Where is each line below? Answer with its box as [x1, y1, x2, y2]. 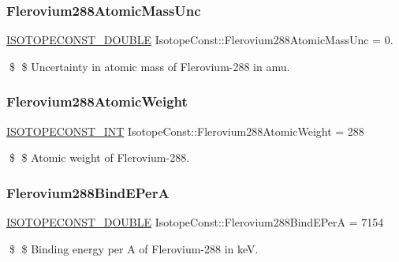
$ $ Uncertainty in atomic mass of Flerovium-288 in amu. [9, 58, 290, 74]
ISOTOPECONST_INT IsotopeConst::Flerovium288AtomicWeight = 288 [6, 122, 364, 139]
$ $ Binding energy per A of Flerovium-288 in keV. [9, 240, 259, 256]
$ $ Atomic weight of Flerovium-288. [9, 149, 190, 166]
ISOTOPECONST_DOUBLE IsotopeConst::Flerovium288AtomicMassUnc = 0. [6, 32, 393, 48]
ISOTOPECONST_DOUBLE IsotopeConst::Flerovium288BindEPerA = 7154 [6, 214, 384, 230]
